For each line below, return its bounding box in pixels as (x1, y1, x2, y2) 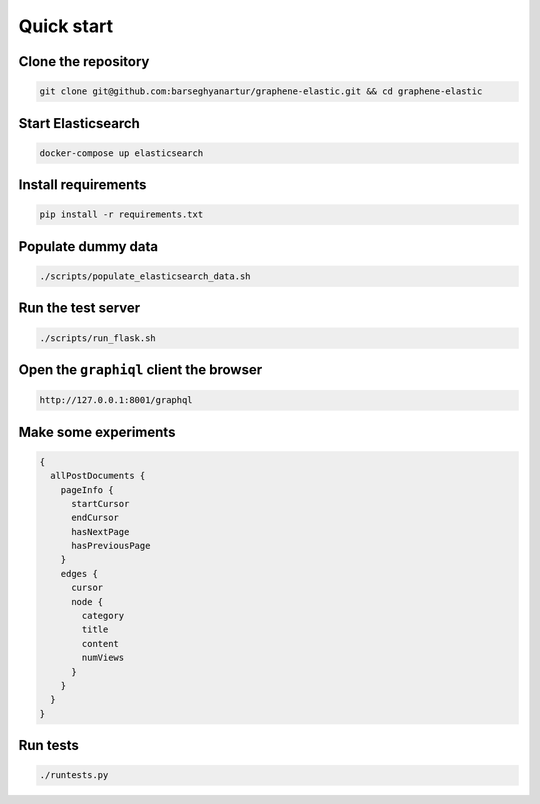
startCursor (71, 498, 130, 509)
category (81, 610, 125, 622)
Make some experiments (18, 423, 176, 440)
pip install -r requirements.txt (39, 209, 204, 220)
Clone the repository (18, 53, 150, 70)
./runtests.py (39, 770, 109, 781)
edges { (60, 568, 99, 579)
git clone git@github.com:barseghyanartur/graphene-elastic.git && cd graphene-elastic (39, 86, 483, 97)
